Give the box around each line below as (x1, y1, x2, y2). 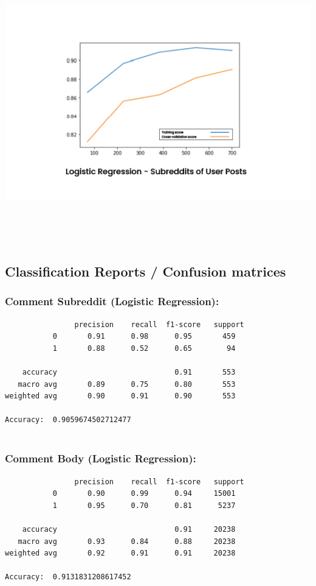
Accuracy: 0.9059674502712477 (5, 415, 131, 425)
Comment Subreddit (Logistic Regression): (5, 294, 219, 309)
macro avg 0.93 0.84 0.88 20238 (18, 537, 236, 546)
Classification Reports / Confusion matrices (5, 261, 286, 280)
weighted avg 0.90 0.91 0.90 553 (5, 392, 236, 401)
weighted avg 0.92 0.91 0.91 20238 (5, 549, 236, 558)
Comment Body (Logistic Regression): (5, 451, 196, 466)
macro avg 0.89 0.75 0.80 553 (18, 379, 236, 389)
